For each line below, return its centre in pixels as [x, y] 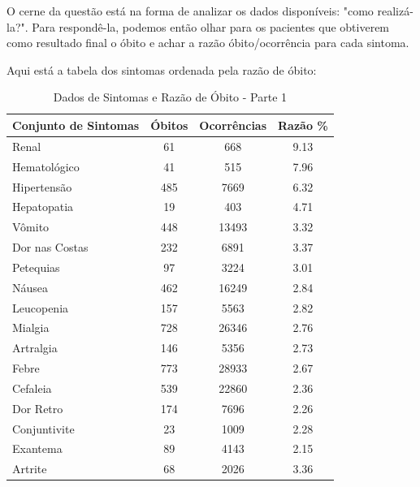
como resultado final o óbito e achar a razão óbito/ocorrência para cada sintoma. [208, 43]
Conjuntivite [43, 428]
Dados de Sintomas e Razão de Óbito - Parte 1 [170, 97]
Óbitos [169, 125]
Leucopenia [41, 307]
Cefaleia [32, 388]
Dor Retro [38, 408]
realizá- [395, 11]
